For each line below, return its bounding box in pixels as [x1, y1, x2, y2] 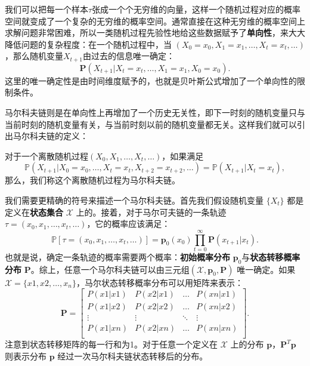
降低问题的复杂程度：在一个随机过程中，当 [5, 38, 172, 50]
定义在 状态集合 [5, 205, 63, 218]
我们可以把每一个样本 [5, 3, 88, 15]
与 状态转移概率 [241, 250, 300, 263]
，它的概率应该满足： [86, 217, 170, 230]
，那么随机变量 [5, 50, 63, 62]
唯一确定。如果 [237, 263, 296, 275]
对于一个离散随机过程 [5, 149, 88, 162]
